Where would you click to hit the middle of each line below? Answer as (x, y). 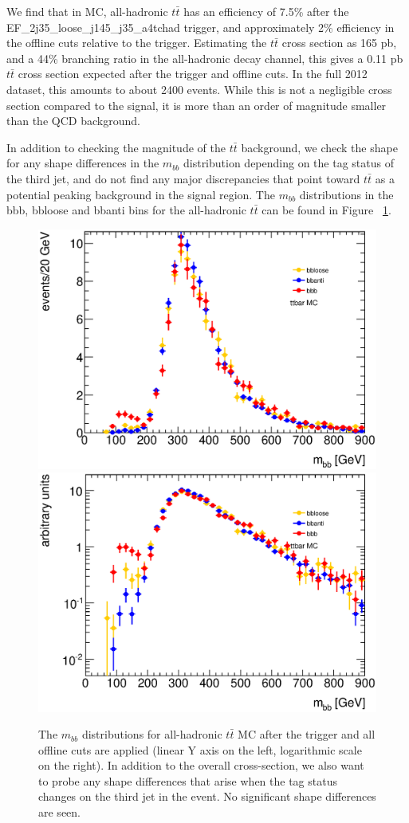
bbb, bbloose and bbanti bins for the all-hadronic (126, 210)
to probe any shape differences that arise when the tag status (188, 780)
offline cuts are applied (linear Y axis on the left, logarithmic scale (200, 749)
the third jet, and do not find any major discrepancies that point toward (183, 178)
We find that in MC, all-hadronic (87, 11)
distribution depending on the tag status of (288, 163)
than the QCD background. (73, 121)
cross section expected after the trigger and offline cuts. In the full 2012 (193, 74)
